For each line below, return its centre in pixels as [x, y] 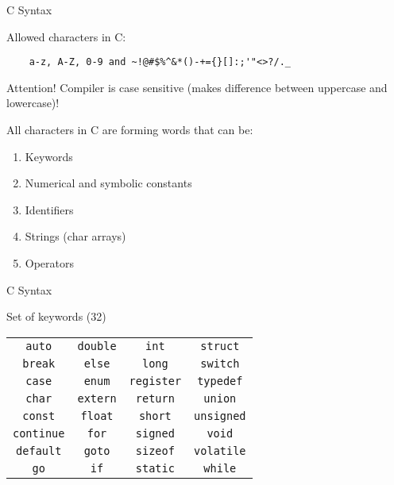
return [155, 398]
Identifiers [49, 209]
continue [39, 433]
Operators [50, 263]
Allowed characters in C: [66, 36]
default [39, 450]
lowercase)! [33, 103]
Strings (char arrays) [75, 236]
